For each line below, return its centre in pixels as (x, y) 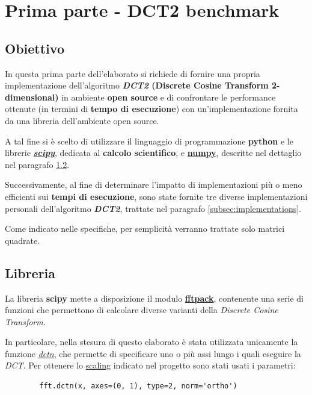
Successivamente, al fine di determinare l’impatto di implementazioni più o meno (154, 185)
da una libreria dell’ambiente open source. (82, 120)
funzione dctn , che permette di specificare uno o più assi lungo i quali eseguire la (153, 353)
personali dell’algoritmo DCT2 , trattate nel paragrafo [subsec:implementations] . (153, 208)
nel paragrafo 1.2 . (37, 164)
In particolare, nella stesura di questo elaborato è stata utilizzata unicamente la (151, 342)
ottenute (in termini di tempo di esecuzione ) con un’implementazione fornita (151, 109)
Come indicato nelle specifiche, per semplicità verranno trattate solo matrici (145, 229)
